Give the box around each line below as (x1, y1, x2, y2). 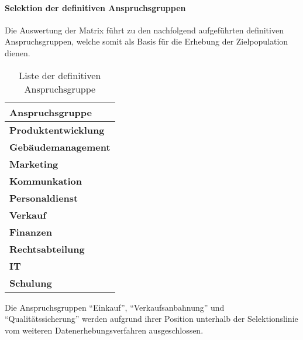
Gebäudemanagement (9, 140, 111, 154)
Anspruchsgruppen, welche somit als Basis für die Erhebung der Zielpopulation (5, 35, 288, 47)
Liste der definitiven (19, 68, 101, 82)
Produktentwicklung (9, 123, 105, 137)
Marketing (9, 157, 58, 171)
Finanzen (9, 225, 52, 239)
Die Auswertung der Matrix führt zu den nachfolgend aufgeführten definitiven (5, 23, 284, 36)
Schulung (9, 276, 52, 290)
